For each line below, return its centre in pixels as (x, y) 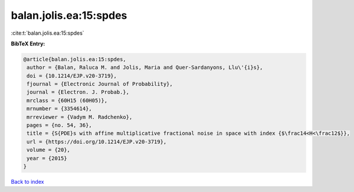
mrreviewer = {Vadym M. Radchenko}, (80, 117)
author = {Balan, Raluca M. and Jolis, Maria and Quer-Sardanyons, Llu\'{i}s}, (145, 67)
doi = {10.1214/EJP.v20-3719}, (72, 76)
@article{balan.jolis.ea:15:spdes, (75, 59)
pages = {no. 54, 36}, (60, 125)
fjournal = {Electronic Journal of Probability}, (100, 84)
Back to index (27, 181)
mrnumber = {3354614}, (60, 109)
